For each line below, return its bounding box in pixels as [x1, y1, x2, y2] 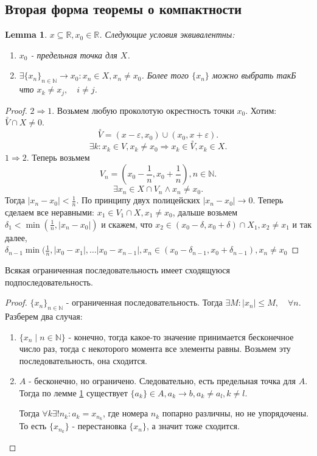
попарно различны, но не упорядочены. [162, 407, 309, 419]
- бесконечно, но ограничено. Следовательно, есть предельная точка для [28, 374, 296, 387]
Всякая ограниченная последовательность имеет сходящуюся [5, 263, 230, 276]
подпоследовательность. [5, 275, 93, 288]
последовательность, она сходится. [19, 354, 147, 367]
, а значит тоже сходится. [147, 419, 240, 432]
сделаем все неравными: [5, 205, 94, 218]
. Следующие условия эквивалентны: [99, 28, 235, 41]
